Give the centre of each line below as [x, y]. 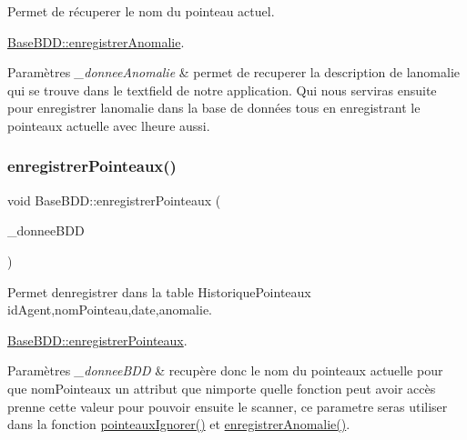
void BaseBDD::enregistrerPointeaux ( [114, 200]
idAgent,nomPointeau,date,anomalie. [110, 310]
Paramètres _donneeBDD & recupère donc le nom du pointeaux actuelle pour [225, 370]
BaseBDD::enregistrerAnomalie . [96, 41]
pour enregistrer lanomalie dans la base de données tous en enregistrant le [214, 108]
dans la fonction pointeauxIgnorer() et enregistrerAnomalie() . [179, 424]
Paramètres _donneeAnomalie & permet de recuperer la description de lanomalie [234, 72]
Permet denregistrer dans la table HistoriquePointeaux [159, 291]
